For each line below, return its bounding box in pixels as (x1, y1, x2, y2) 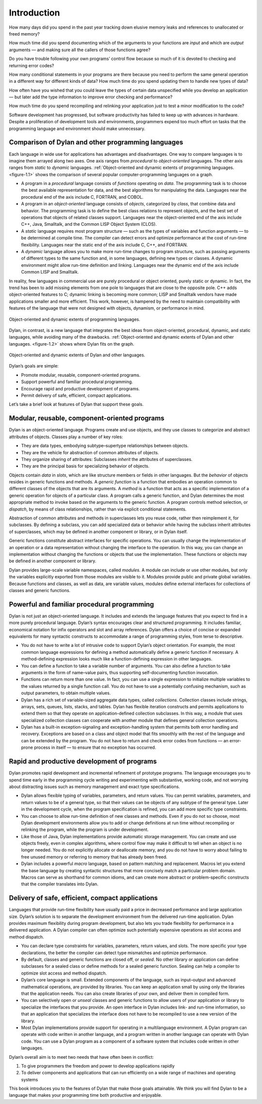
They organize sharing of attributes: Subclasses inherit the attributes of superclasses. (21, 456, 193, 462)
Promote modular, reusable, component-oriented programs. (21, 372, 141, 378)
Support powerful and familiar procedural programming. (21, 379, 133, 385)
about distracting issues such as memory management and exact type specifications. (9, 784, 180, 790)
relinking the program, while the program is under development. (21, 827, 149, 832)
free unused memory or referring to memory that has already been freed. (21, 854, 167, 860)
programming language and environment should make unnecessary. (9, 126, 146, 131)
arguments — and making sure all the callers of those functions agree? (9, 47, 150, 53)
